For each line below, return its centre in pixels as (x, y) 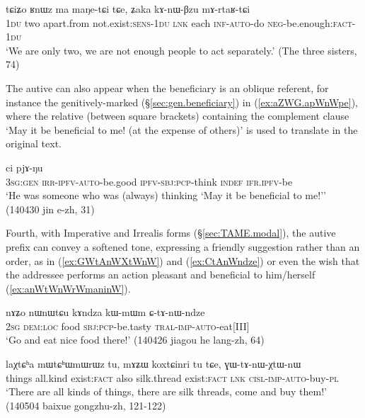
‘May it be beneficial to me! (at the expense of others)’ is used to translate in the (182, 129)
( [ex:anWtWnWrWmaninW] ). (68, 288)
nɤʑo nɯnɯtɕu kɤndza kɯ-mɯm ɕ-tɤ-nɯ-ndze (105, 312)
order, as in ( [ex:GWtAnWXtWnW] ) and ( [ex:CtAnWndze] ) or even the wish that (183, 260)
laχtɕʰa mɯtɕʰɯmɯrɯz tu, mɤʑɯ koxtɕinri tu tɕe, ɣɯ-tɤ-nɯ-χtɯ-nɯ (153, 364)
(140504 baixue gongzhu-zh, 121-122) (86, 405)
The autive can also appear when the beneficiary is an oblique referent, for (167, 87)
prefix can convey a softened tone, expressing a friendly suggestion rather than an (183, 246)
